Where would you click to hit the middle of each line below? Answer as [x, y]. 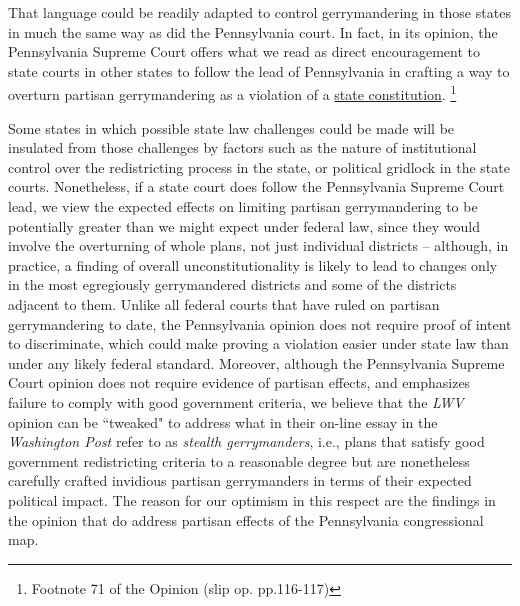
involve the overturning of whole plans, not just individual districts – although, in [258, 245]
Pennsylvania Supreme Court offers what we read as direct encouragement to [244, 51]
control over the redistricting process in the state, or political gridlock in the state [259, 166]
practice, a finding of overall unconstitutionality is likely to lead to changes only [253, 264]
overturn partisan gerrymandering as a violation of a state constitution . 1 [232, 93]
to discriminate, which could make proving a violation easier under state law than [258, 343]
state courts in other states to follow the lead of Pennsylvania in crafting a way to [259, 70]
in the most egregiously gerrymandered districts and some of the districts [232, 284]
